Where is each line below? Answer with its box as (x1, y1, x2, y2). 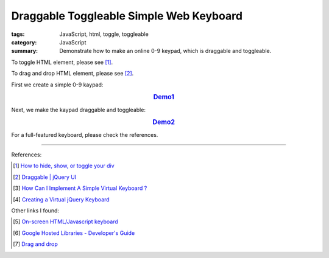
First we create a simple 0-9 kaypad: (11, 81, 104, 88)
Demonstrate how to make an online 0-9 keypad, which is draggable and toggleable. (59, 47, 272, 55)
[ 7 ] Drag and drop (13, 240, 58, 248)
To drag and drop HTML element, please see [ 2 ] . (11, 70, 134, 77)
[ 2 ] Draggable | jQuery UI (13, 173, 77, 181)
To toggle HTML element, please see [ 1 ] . (11, 58, 113, 66)
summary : (11, 47, 38, 55)
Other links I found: (11, 207, 60, 214)
